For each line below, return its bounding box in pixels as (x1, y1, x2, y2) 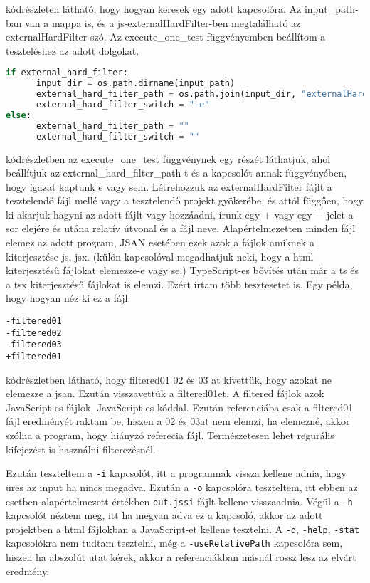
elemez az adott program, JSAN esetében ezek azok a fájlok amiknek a (6, 235, 314, 250)
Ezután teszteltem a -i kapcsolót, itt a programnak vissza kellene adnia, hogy (6, 466, 347, 480)
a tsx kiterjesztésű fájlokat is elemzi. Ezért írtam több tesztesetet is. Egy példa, (6, 276, 353, 291)
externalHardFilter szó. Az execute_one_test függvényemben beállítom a (6, 29, 326, 44)
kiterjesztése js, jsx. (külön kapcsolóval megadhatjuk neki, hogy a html (6, 248, 314, 263)
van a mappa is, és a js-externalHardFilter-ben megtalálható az (25, 15, 301, 30)
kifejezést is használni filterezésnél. (6, 441, 156, 456)
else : (6, 110, 31, 120)
